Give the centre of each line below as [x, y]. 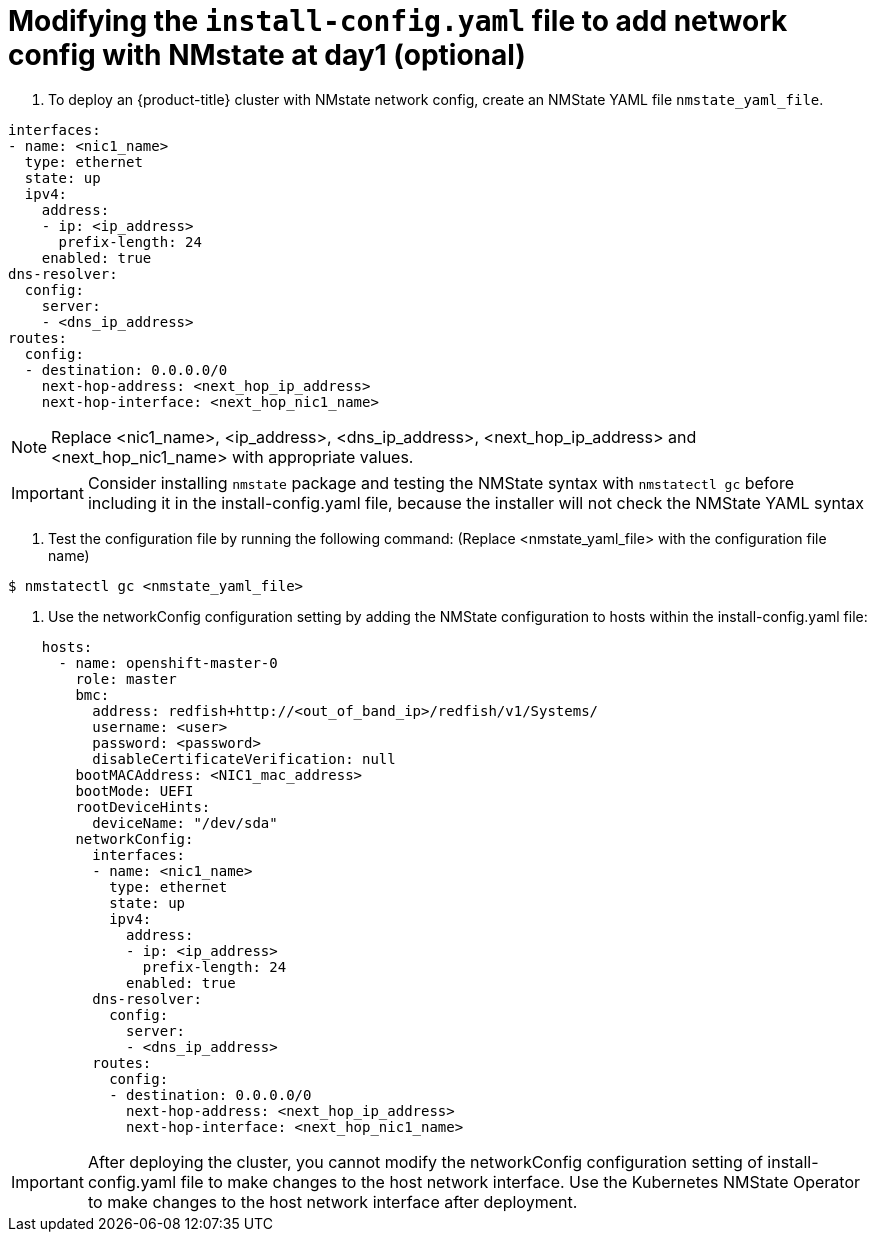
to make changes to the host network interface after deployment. [332, 1201]
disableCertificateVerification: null [244, 758]
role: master [126, 678]
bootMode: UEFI [134, 790]
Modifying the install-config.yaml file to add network [398, 21]
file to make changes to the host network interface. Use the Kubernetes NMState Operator [520, 1181]
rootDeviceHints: [143, 806]
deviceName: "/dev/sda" [185, 822]
